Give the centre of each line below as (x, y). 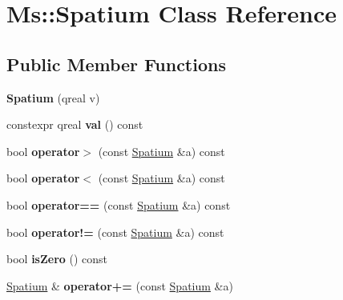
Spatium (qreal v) (53, 97)
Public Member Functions (116, 64)
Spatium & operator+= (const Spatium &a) (120, 285)
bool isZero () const (57, 259)
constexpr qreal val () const (75, 124)
